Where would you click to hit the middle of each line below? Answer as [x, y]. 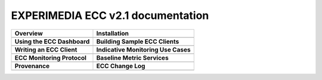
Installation [113, 33]
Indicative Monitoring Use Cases [143, 49]
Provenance [32, 66]
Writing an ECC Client [46, 49]
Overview [29, 33]
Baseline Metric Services [133, 57]
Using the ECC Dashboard [52, 41]
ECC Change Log [121, 66]
